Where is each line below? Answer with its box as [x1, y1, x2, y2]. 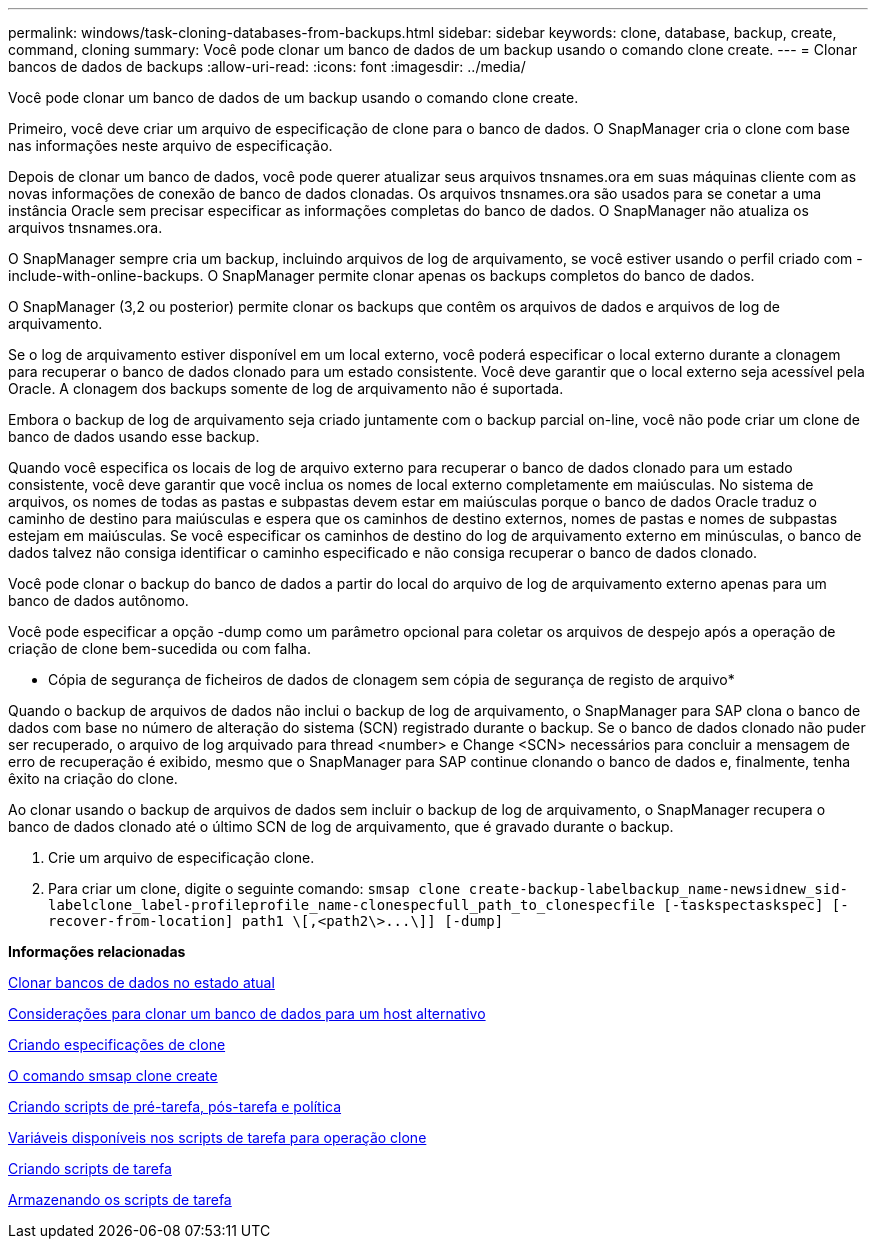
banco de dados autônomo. [8, 592, 189, 609]
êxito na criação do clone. [8, 770, 178, 787]
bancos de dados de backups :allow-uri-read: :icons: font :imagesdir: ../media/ [8, 58, 526, 75]
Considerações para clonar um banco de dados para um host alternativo [8, 1005, 486, 1022]
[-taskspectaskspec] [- [663, 897, 849, 913]
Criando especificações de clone [8, 1036, 226, 1053]
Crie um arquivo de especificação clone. [48, 849, 315, 866]
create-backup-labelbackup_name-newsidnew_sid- [468, 881, 849, 897]
